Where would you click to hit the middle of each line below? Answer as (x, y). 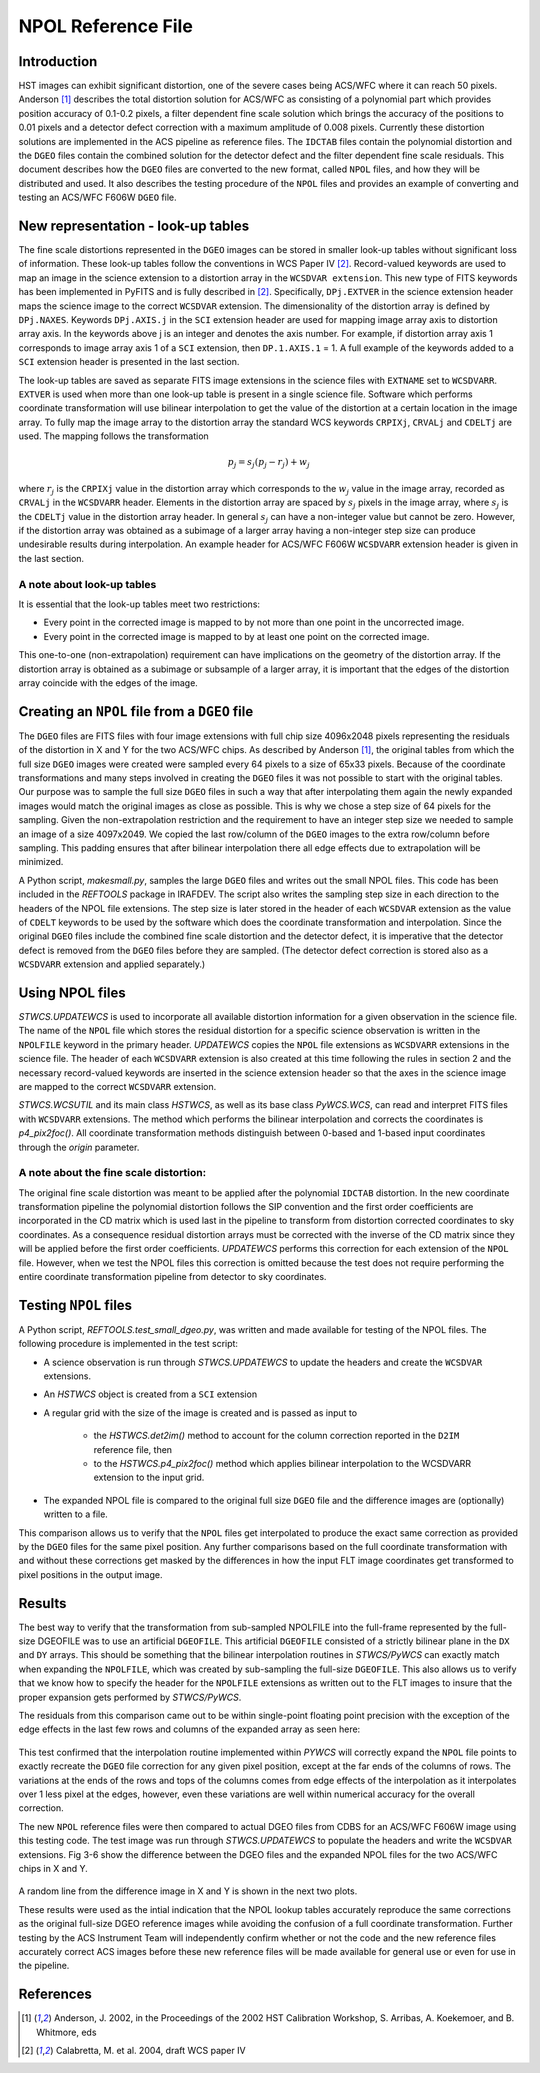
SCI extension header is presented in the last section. (129, 362)
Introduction (58, 61)
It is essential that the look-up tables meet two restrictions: (139, 604)
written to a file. (76, 1514)
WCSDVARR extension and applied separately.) (112, 964)
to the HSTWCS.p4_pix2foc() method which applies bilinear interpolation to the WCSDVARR (282, 1464)
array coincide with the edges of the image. (108, 682)
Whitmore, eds (66, 2032)
